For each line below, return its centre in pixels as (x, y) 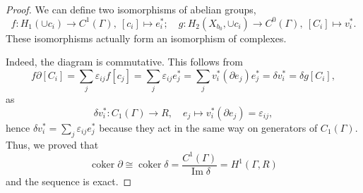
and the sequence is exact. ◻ (69, 181)
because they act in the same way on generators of (208, 127)
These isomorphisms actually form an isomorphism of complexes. (146, 38)
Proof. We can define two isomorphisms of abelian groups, (131, 9)
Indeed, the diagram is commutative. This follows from (124, 62)
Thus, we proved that (52, 144)
